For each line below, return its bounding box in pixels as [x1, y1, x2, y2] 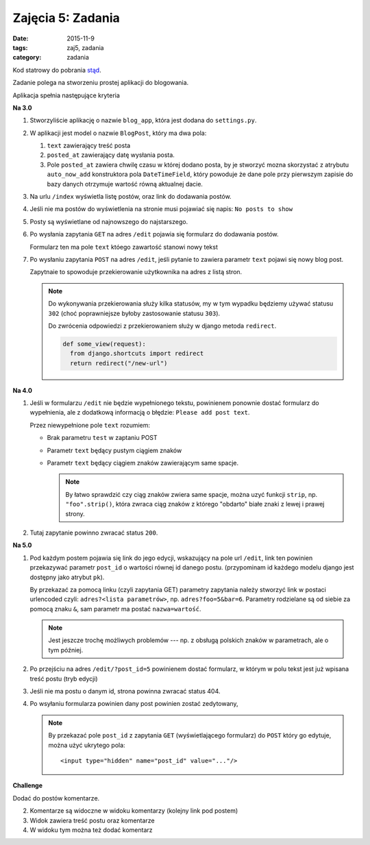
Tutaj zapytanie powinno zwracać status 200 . [29, 528, 158, 537]
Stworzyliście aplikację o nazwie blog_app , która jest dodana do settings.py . [29, 117, 257, 125]
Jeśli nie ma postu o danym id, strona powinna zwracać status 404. [29, 687, 221, 696]
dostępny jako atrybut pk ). [29, 573, 105, 581]
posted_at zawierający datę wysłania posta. [47, 151, 175, 159]
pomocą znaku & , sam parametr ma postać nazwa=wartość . [29, 604, 201, 613]
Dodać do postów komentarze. [12, 794, 100, 802]
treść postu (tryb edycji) [29, 674, 99, 683]
